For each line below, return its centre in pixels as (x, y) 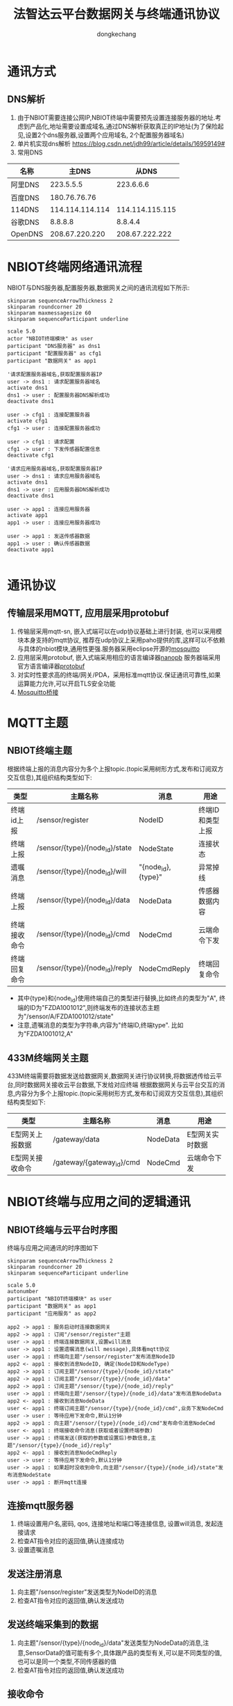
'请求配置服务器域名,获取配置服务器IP (55, 374)
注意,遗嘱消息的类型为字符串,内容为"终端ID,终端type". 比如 (100, 1025)
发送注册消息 (35, 1574)
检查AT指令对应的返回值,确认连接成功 (71, 1541)
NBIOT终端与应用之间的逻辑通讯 (99, 1202)
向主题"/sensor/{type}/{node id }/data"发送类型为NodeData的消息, (110, 1643)
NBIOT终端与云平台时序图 (62, 1230)
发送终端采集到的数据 (53, 1625)
